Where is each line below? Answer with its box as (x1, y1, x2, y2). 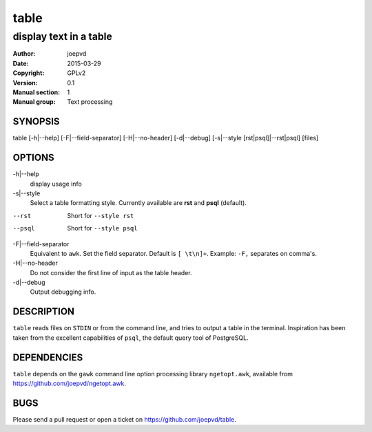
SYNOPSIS (12, 116, 60, 127)
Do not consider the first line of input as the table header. (30, 268, 192, 277)
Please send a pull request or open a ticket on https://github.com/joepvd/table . (12, 415, 237, 423)
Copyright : (12, 69, 45, 77)
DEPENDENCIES (12, 352, 83, 363)
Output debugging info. (30, 288, 96, 296)
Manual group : (12, 98, 56, 106)
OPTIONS (12, 152, 54, 164)
